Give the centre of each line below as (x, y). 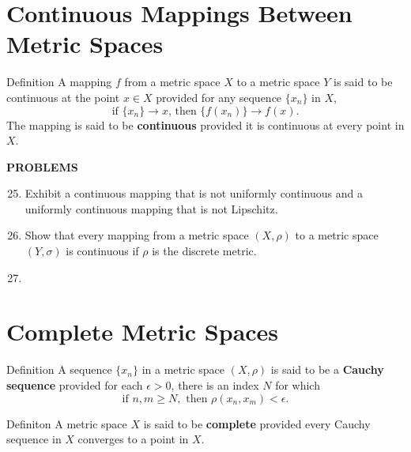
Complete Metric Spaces (143, 331)
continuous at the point (63, 97)
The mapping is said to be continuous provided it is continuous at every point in (205, 124)
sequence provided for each (75, 384)
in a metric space (183, 369)
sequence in (34, 439)
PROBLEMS (42, 166)
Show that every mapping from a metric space (137, 235)
